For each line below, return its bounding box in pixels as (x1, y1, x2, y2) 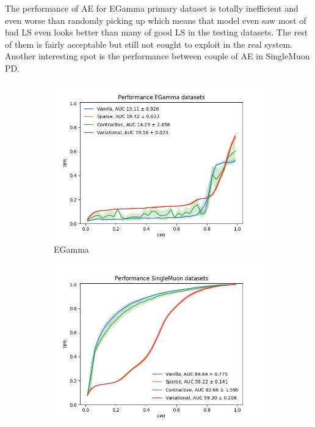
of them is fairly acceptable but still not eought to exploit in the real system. (5, 37, 292, 50)
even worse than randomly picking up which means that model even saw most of (5, 13, 306, 26)
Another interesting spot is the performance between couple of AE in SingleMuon (5, 50, 310, 62)
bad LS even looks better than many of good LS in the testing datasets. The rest (5, 26, 308, 39)
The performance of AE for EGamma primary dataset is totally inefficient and (5, 2, 299, 14)
